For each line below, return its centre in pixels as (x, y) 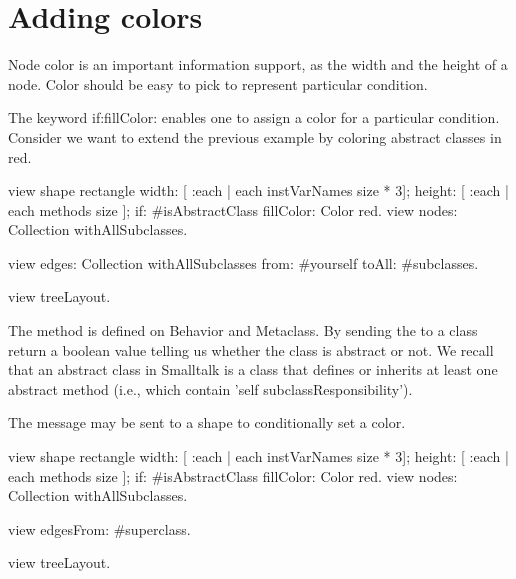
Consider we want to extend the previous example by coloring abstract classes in (255, 136)
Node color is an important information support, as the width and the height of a (258, 64)
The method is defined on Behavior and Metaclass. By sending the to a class (243, 330)
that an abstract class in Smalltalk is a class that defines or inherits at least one (253, 369)
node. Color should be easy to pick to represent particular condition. (218, 83)
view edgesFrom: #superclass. (99, 528)
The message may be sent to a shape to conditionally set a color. (207, 422)
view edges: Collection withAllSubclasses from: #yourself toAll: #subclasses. (243, 262)
